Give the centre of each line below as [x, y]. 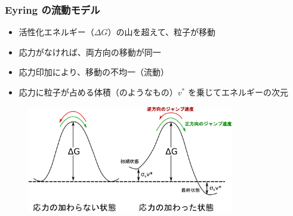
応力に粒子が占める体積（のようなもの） [98, 92]
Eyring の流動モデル [53, 9]
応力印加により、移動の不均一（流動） [94, 72]
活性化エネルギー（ [56, 32]
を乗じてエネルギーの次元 [238, 92]
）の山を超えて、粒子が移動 [162, 32]
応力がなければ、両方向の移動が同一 [90, 52]
